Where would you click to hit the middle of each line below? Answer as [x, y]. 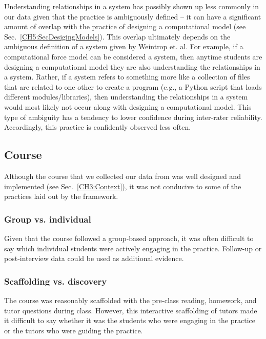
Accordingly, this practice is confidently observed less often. [98, 127]
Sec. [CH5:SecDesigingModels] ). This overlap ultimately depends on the [117, 36]
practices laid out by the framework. [61, 196]
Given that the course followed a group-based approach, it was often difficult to [129, 238]
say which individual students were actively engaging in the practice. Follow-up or [133, 248]
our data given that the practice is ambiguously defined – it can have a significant [133, 16]
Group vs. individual [48, 219]
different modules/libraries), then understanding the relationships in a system [126, 97]
